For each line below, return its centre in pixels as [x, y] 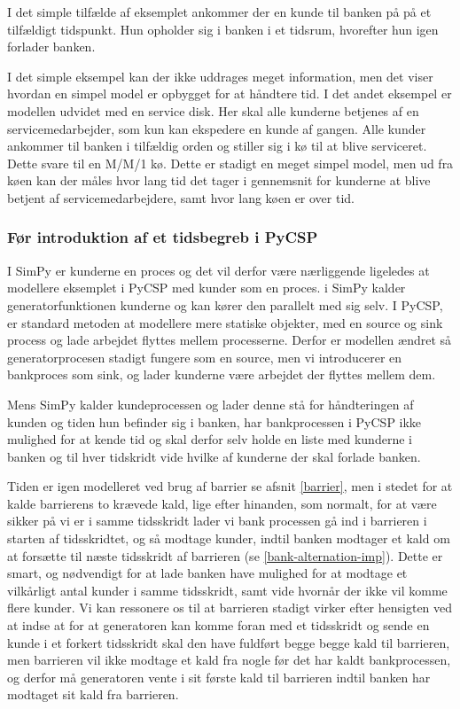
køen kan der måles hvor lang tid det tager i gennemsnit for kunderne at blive [219, 180]
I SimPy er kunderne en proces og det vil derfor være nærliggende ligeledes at [218, 270]
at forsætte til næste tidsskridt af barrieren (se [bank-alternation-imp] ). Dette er [225, 555]
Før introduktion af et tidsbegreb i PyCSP [163, 237]
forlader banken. [51, 47]
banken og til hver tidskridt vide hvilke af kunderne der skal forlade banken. [214, 456]
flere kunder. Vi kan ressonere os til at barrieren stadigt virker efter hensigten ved [230, 608]
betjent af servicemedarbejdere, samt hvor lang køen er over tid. [181, 197]
